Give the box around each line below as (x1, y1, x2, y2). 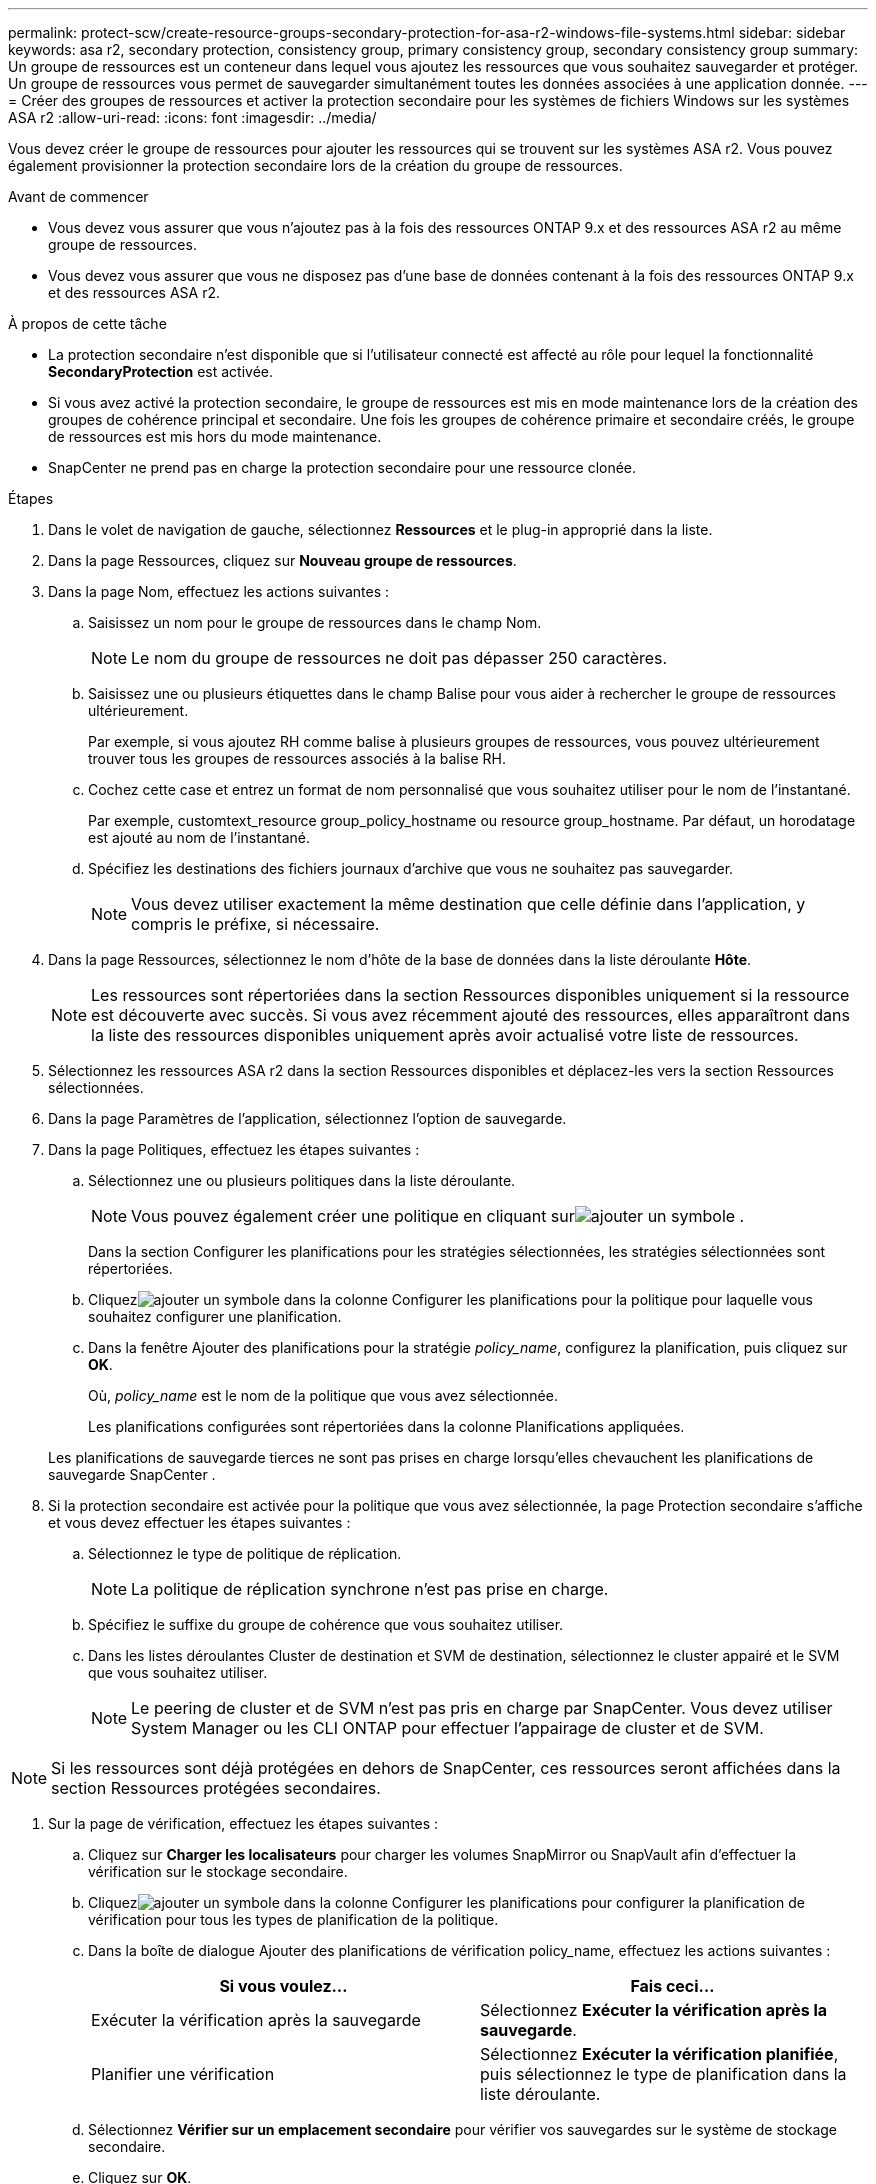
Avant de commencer (8, 188, 149, 205)
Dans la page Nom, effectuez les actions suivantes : (48, 583, 390, 600)
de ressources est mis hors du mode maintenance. (48, 428, 382, 445)
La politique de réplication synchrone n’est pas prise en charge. (131, 1579, 609, 1599)
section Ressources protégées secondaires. (51, 1778, 381, 1798)
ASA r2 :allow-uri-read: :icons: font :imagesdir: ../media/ (8, 109, 377, 126)
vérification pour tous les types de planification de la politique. (88, 1911, 499, 1928)
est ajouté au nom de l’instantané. (88, 829, 311, 846)
